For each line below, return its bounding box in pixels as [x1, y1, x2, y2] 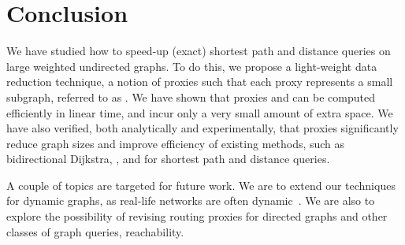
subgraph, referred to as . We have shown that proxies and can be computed [6, 88, 375, 105]
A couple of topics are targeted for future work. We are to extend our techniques [6, 176, 396, 193]
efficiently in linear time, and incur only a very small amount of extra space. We [6, 104, 393, 121]
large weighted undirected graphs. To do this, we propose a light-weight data [6, 58, 377, 74]
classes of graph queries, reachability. [6, 223, 184, 239]
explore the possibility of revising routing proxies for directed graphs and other [6, 208, 388, 225]
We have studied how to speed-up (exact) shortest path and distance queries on [6, 43, 391, 59]
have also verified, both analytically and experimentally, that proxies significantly [6, 120, 399, 136]
